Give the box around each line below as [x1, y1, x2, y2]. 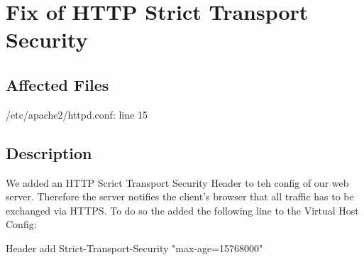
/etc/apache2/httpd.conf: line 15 [6, 107, 148, 121]
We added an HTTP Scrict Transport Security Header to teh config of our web [6, 175, 349, 190]
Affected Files [6, 73, 109, 95]
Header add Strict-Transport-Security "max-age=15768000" [6, 240, 263, 255]
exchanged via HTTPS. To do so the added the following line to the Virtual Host [6, 202, 359, 217]
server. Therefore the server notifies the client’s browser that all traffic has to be [6, 189, 354, 204]
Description [6, 141, 92, 163]
